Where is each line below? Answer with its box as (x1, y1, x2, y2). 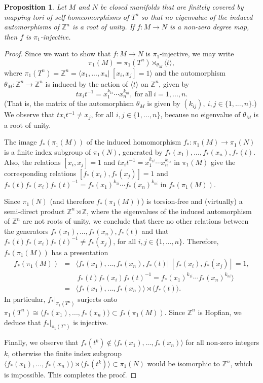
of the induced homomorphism (86, 136, 181, 147)
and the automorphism (155, 67, 226, 78)
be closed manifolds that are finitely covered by (100, 2, 244, 12)
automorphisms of (4, 21, 59, 32)
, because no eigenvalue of (160, 109, 241, 120)
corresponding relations (4, 167, 77, 178)
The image (4, 136, 37, 147)
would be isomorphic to (147, 358, 220, 368)
